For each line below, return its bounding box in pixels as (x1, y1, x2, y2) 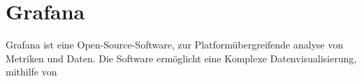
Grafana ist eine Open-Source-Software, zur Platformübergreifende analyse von (6, 37, 343, 52)
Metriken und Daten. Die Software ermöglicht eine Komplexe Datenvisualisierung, (6, 51, 357, 65)
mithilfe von (6, 64, 57, 79)
